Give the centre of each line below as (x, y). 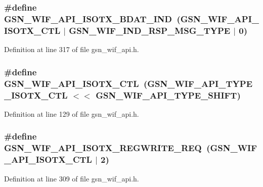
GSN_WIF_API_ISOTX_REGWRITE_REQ (103, 148)
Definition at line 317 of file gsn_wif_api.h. (72, 49)
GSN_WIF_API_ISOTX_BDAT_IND (88, 18)
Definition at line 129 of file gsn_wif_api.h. (72, 113)
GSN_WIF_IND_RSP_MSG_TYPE (150, 30)
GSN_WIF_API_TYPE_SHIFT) (168, 95)
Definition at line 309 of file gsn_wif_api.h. (72, 178)
